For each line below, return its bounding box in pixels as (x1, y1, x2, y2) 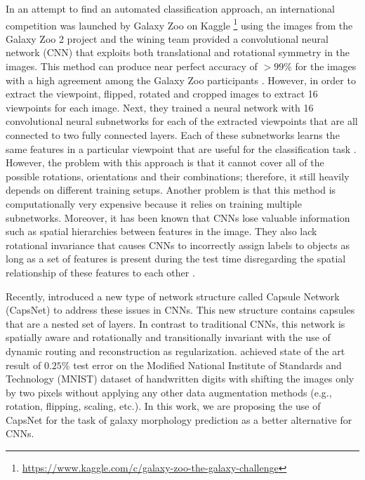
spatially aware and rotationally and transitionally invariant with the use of (6, 330, 331, 345)
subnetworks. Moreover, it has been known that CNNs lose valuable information (6, 210, 350, 225)
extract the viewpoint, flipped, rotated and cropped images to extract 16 (6, 86, 318, 101)
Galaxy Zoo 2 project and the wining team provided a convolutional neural (6, 31, 328, 46)
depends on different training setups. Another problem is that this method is (6, 182, 336, 197)
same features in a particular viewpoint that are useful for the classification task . (6, 141, 357, 156)
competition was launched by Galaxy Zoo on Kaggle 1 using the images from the (6, 15, 353, 32)
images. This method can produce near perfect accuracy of (6, 59, 258, 74)
